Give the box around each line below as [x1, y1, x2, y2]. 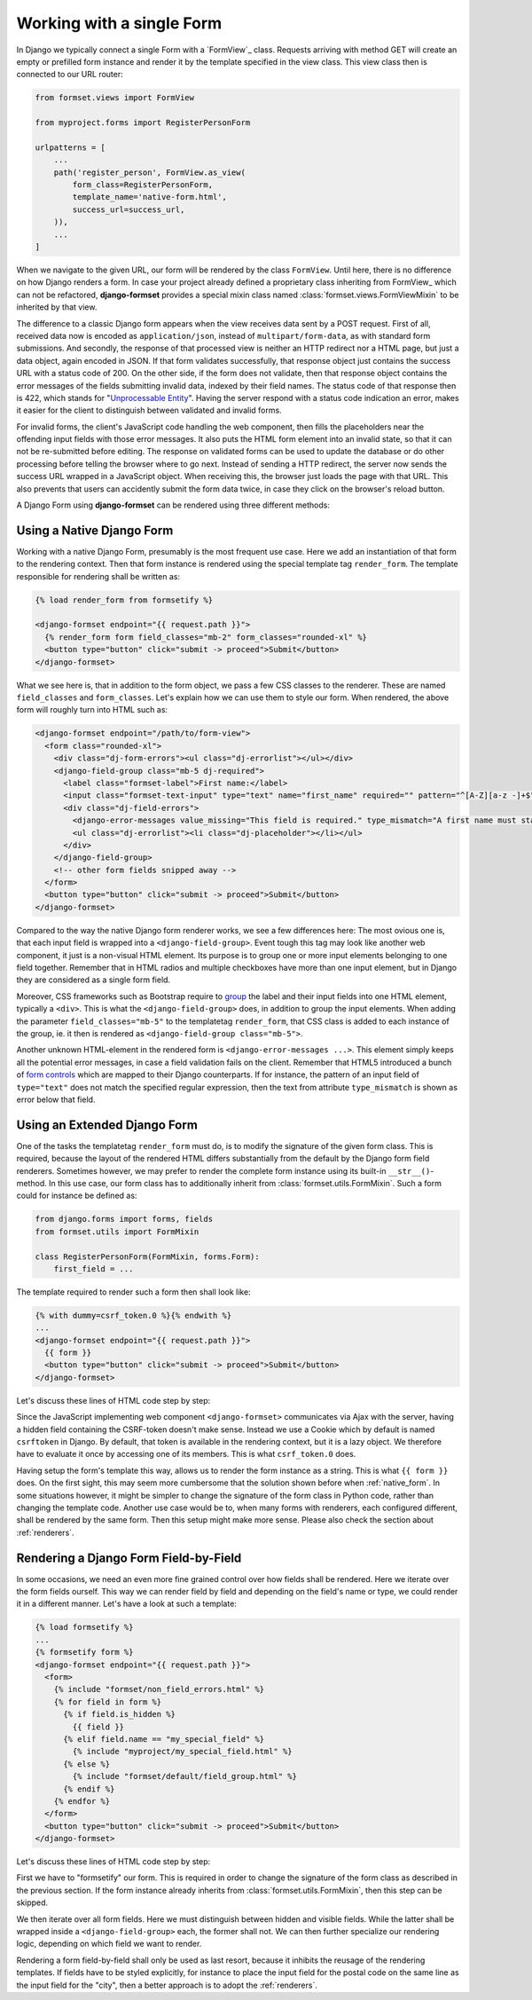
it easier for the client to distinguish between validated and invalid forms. [16, 405, 283, 416]
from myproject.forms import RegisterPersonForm [35, 118, 251, 128]
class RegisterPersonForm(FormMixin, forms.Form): [35, 1251, 261, 1262]
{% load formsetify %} [35, 1622, 134, 1633]
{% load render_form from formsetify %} [35, 594, 213, 605]
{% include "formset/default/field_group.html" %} [72, 1771, 297, 1782]
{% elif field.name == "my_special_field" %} [63, 1734, 265, 1744]
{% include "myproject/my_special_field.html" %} [72, 1746, 293, 1757]
